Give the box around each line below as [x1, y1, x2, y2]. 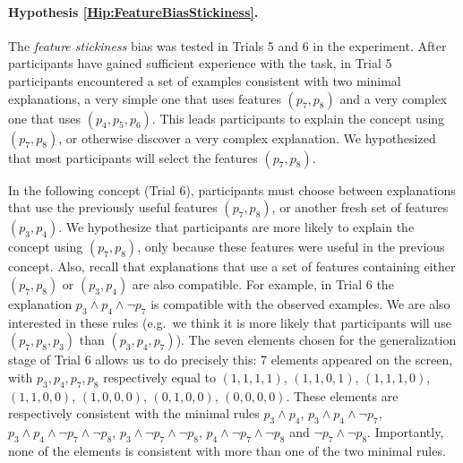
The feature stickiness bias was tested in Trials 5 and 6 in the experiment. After [8, 36, 447, 55]
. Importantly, [367, 422, 444, 441]
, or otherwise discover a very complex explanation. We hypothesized [58, 128, 436, 147]
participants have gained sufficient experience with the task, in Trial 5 [8, 54, 392, 73]
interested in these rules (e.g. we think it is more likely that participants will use [8, 313, 451, 331]
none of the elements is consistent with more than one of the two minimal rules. [8, 441, 446, 459]
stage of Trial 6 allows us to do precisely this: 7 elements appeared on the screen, [8, 350, 453, 369]
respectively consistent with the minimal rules [8, 404, 260, 423]
